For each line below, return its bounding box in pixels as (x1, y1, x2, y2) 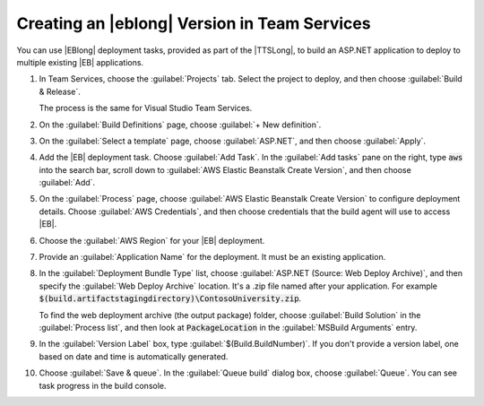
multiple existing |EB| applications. (16, 56, 143, 67)
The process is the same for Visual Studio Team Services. (39, 103, 253, 114)
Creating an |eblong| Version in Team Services (16, 13, 371, 33)
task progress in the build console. (39, 380, 167, 391)
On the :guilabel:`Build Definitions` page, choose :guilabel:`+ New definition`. (39, 119, 322, 130)
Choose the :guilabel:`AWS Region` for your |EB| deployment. (39, 235, 265, 246)
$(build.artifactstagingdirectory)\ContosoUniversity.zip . (39, 293, 302, 304)
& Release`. (39, 86, 81, 97)
